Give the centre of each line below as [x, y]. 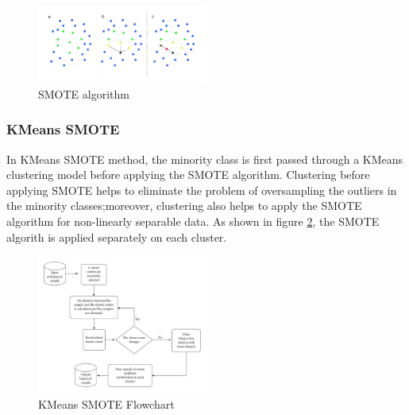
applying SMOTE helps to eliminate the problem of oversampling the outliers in [202, 190]
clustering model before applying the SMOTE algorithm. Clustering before [188, 175]
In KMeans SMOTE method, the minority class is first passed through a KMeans [205, 159]
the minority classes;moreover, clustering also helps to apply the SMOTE [184, 206]
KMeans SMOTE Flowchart [106, 403]
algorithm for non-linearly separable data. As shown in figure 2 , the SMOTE [193, 221]
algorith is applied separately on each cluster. [117, 237]
